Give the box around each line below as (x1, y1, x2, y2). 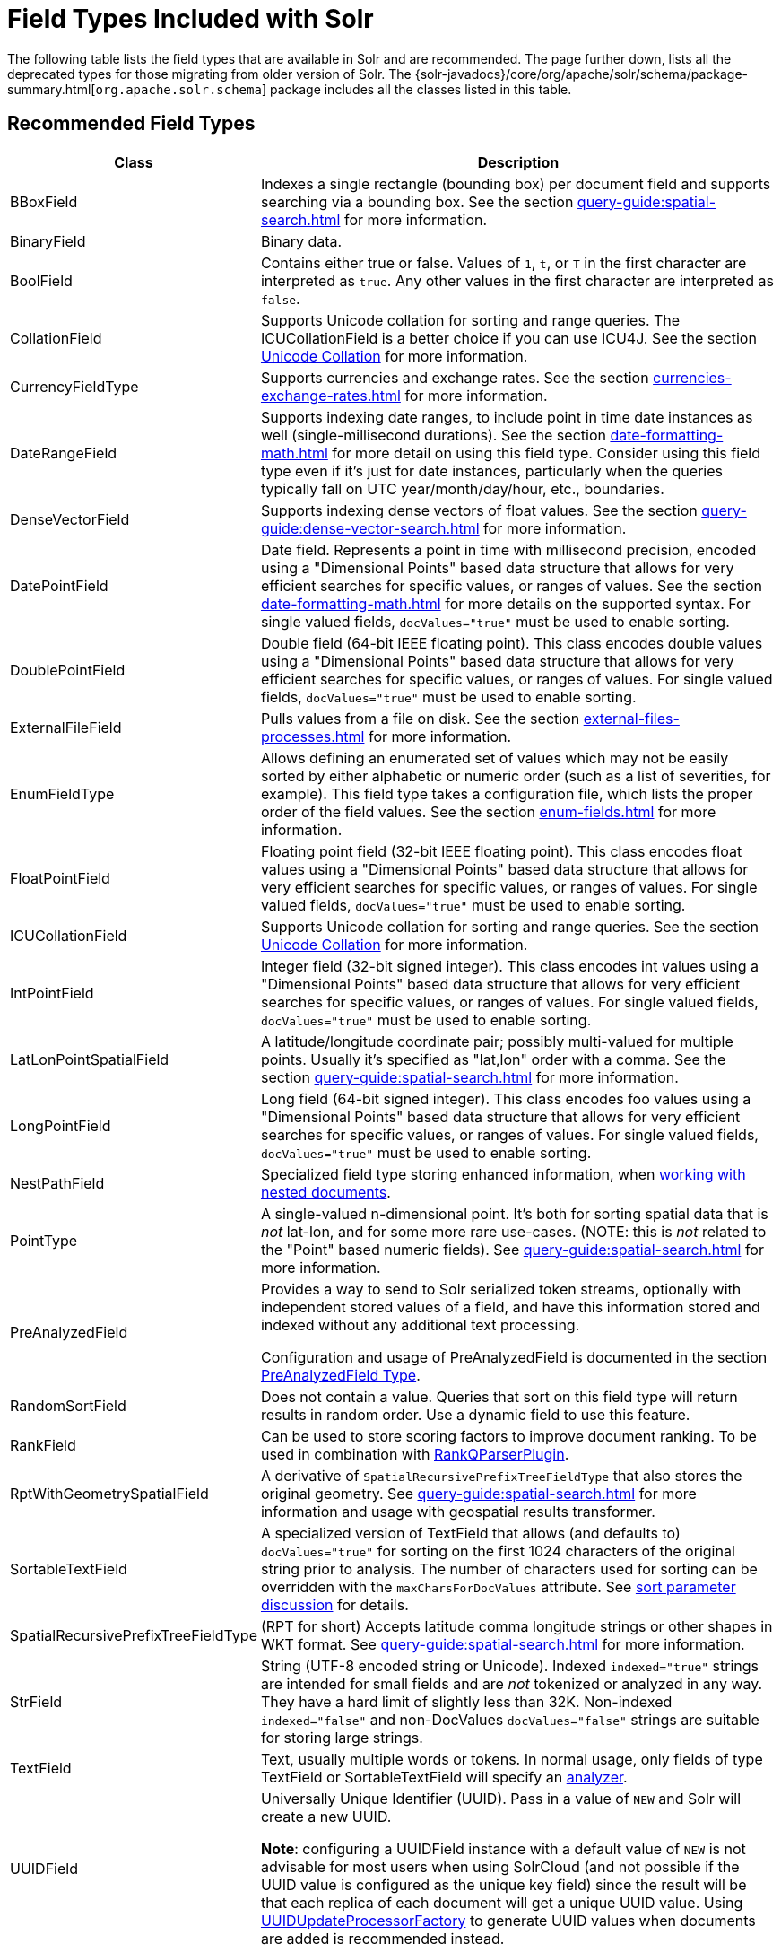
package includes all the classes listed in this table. (269, 81, 572, 97)
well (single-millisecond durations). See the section (260, 425, 606, 444)
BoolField (10, 271, 73, 290)
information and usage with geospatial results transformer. (260, 1502, 655, 1521)
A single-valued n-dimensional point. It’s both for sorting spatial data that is (260, 1204, 768, 1223)
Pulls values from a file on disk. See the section (260, 709, 580, 728)
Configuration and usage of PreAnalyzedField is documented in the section (260, 1347, 768, 1366)
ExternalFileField (10, 718, 122, 736)
